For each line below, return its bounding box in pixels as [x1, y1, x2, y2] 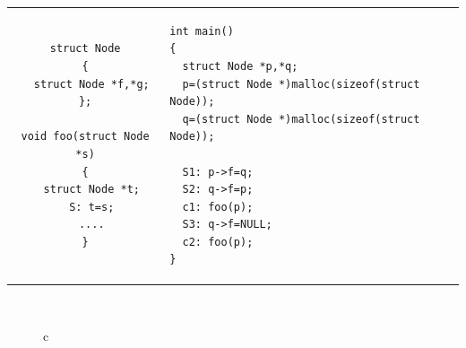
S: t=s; [69, 200, 115, 213]
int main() [169, 24, 234, 38]
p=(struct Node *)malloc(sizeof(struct [182, 77, 420, 91]
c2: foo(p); [182, 235, 254, 248]
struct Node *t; [43, 183, 140, 196]
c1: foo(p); [182, 200, 254, 213]
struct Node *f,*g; [33, 77, 150, 91]
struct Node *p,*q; [182, 59, 298, 73]
